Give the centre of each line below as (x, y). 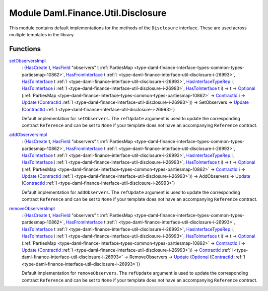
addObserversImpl (28, 135)
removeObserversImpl (32, 208)
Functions (25, 49)
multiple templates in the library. (42, 34)
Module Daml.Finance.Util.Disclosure (88, 13)
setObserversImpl (27, 61)
